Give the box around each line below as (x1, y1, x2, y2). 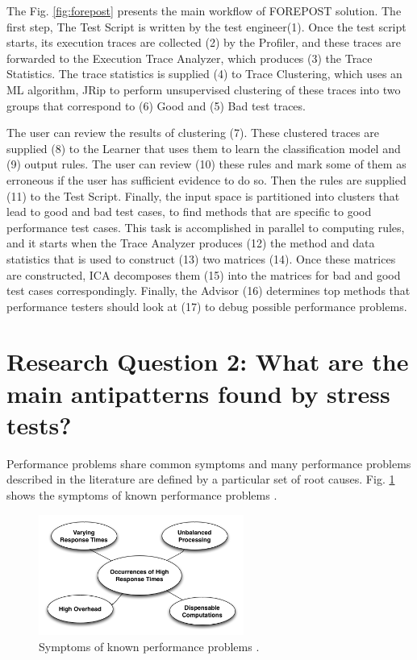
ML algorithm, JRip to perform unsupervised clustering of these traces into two (6, 81, 401, 98)
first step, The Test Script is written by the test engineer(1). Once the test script (6, 18, 407, 35)
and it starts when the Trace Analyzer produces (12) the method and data (6, 235, 375, 251)
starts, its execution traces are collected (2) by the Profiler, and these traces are (6, 34, 401, 51)
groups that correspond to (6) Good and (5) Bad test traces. (6, 97, 306, 114)
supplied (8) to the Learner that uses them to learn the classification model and (6, 139, 401, 156)
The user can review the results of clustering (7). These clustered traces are (6, 124, 379, 141)
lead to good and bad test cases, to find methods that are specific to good (6, 203, 372, 220)
